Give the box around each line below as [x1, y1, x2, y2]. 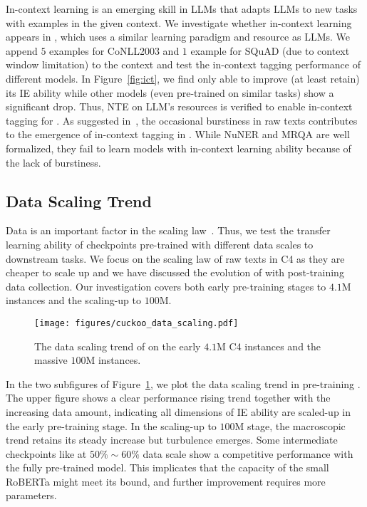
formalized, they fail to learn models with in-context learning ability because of [6, 140, 351, 155]
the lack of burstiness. [6, 155, 101, 169]
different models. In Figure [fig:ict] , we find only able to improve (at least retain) [6, 70, 360, 85]
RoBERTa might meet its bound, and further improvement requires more [6, 474, 326, 488]
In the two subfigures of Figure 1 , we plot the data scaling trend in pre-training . [6, 376, 361, 391]
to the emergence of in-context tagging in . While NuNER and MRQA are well [6, 127, 350, 142]
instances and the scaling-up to [6, 293, 142, 308]
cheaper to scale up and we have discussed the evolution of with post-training [6, 265, 344, 280]
